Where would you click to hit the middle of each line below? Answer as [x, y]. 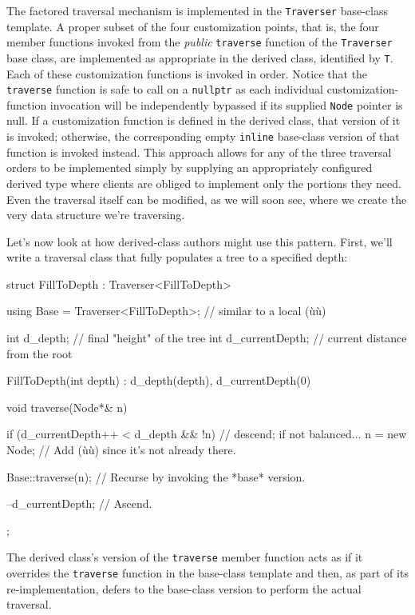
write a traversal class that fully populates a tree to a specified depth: [177, 257]
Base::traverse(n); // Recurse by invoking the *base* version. [156, 476]
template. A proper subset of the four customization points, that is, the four [193, 26]
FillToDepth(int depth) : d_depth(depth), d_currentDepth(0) [159, 380]
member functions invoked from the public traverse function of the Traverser [200, 42]
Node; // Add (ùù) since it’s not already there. [121, 450]
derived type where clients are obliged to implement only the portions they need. [204, 183]
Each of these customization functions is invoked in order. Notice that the [187, 73]
